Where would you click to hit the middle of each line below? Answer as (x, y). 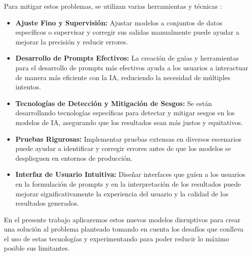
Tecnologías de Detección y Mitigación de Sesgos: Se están (114, 103)
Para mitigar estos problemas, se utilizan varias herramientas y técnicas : (113, 6)
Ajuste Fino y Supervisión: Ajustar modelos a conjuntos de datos (119, 22)
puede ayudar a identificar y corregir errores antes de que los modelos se (123, 148)
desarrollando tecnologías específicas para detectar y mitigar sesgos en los (125, 113)
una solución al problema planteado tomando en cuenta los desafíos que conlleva (124, 229)
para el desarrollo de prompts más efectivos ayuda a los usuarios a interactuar (132, 67)
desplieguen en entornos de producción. (74, 158)
